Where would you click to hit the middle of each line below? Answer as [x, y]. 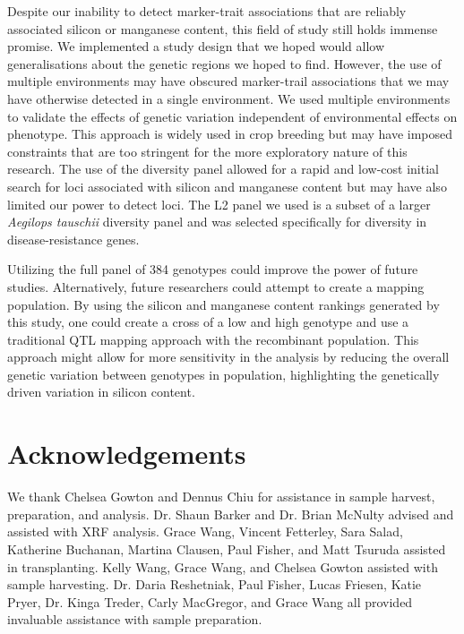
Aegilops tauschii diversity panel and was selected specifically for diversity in [217, 222]
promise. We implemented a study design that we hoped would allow [196, 46]
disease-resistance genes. [73, 239]
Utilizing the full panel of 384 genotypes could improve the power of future [213, 269]
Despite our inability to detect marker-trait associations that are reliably [207, 11]
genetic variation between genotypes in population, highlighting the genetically [223, 374]
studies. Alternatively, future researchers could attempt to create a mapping [216, 286]
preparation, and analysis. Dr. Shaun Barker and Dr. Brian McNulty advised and [231, 514]
